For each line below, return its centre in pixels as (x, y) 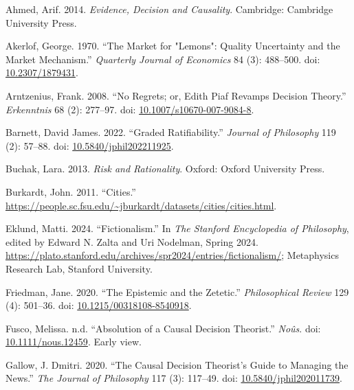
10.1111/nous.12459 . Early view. (74, 342)
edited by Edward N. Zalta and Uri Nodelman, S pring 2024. (132, 241)
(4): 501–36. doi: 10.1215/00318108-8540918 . (99, 305)
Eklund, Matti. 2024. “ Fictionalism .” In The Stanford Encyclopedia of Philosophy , (177, 228)
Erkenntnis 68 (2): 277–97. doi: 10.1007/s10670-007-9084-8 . (130, 109)
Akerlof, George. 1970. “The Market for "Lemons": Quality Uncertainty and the (173, 46)
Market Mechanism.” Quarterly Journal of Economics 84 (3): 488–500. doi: (163, 59)
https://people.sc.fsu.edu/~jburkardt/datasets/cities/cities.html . (141, 205)
